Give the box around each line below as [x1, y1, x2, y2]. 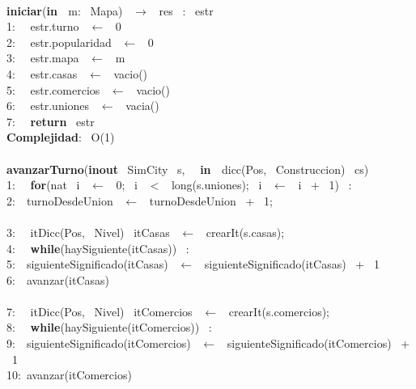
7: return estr [6, 112, 95, 129]
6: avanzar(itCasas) [6, 271, 109, 288]
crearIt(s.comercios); [228, 302, 329, 319]
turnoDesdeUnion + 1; [149, 192, 273, 209]
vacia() [125, 97, 159, 114]
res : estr [159, 2, 214, 19]
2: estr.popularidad [6, 33, 112, 50]
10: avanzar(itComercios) [6, 366, 132, 383]
